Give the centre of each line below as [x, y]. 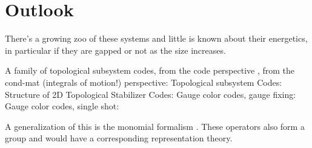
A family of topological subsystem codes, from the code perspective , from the [150, 70]
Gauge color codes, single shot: [62, 106]
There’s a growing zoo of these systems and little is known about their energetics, [156, 38]
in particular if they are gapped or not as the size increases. [115, 50]
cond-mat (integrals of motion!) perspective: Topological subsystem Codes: [144, 82]
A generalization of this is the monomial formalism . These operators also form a [155, 126]
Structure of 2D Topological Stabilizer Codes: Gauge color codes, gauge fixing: [151, 94]
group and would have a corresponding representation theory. [119, 138]
